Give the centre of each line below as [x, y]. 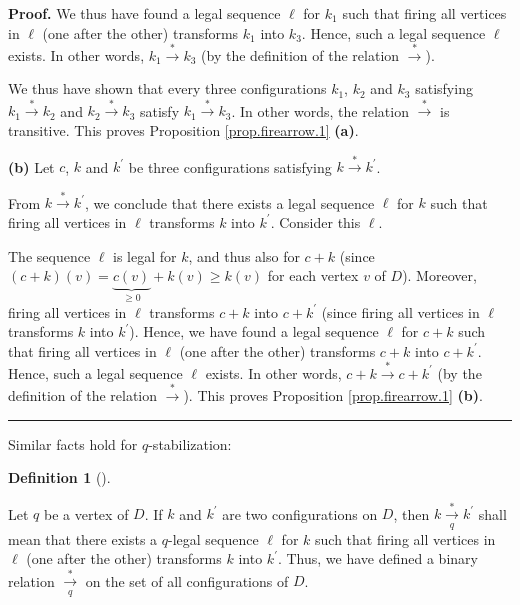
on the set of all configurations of [187, 580]
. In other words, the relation [320, 110]
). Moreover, [439, 275]
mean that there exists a [83, 538]
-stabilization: [190, 443]
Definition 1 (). [59, 477]
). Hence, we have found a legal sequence [254, 331]
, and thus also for [244, 255]
